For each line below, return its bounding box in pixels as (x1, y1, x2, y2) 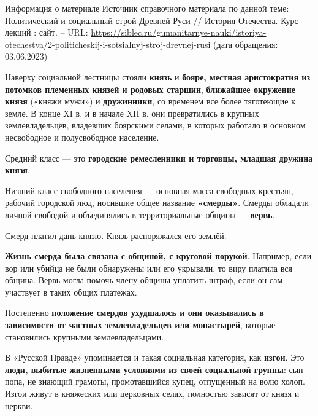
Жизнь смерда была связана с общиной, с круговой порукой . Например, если (5, 249, 312, 262)
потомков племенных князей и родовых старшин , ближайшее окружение (5, 82, 295, 95)
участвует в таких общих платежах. (5, 285, 137, 298)
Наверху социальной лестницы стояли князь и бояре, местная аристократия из (5, 70, 311, 83)
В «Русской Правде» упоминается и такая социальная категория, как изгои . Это (5, 351, 305, 364)
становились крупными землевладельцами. (5, 330, 164, 343)
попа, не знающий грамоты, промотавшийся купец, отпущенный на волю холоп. (5, 375, 305, 388)
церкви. (5, 399, 33, 412)
